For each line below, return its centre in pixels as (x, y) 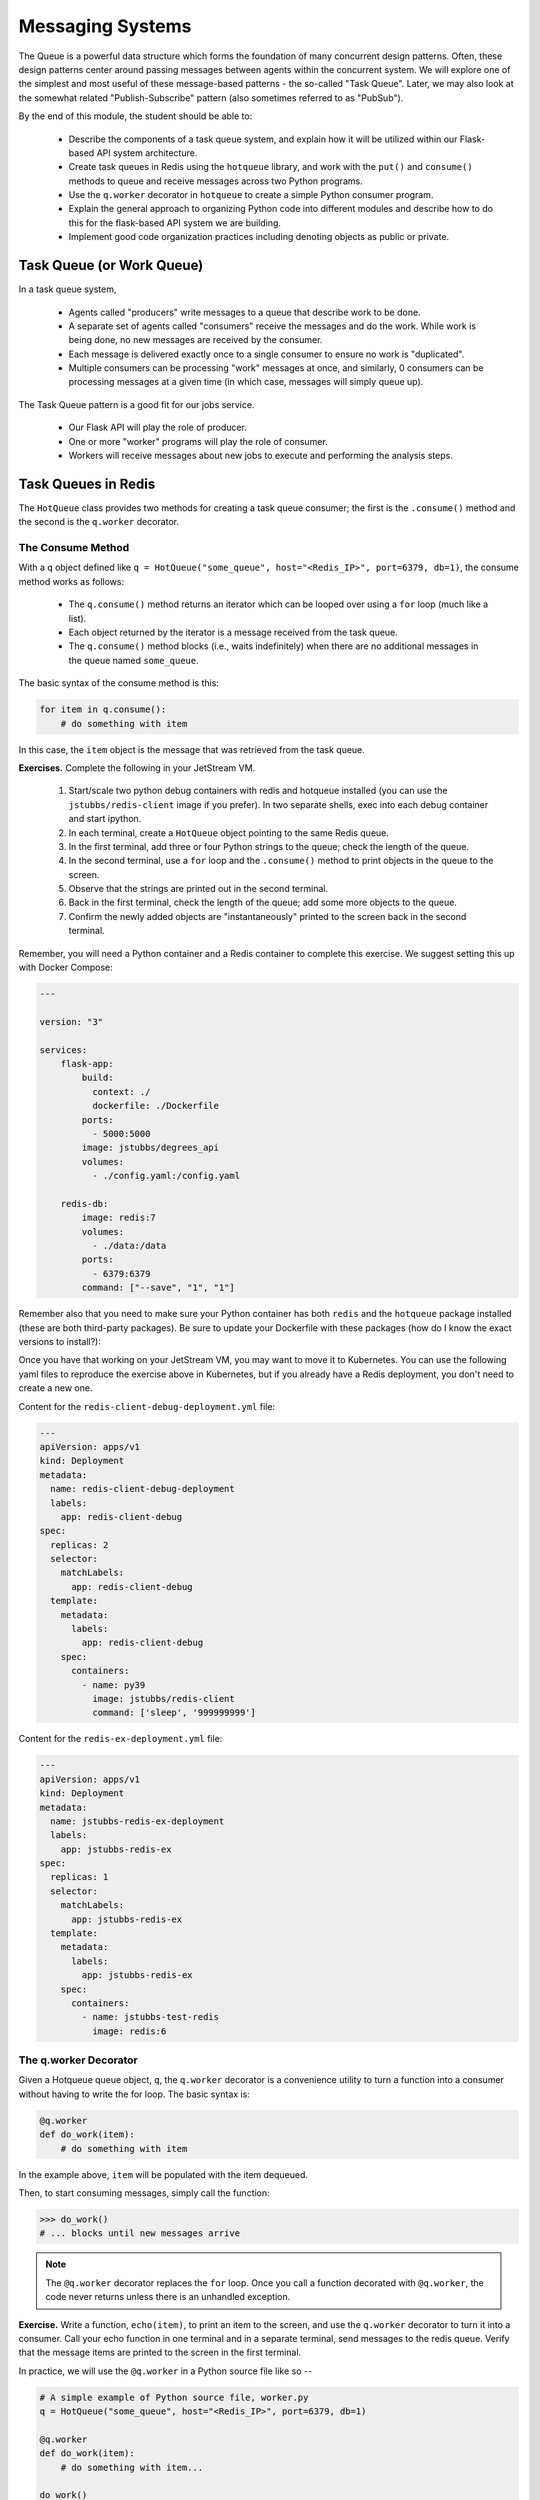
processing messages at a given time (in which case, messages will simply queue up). (246, 382)
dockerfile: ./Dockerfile (155, 1106)
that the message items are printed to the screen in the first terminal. (160, 2352)
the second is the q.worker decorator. (99, 522)
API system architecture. (147, 152)
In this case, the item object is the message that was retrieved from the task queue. (191, 749)
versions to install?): (60, 1341)
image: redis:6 (129, 2031)
